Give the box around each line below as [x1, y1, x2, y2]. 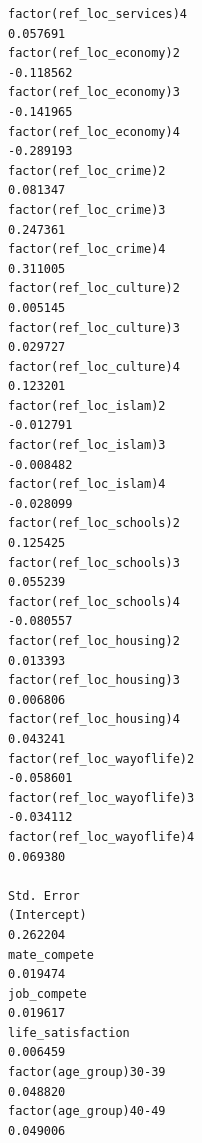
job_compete [8, 986, 87, 1001]
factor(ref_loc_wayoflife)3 [8, 790, 195, 805]
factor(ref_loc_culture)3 [8, 320, 180, 335]
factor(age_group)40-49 [8, 1104, 166, 1119]
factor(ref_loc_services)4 [8, 7, 187, 21]
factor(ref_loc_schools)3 [8, 555, 180, 570]
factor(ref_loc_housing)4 [8, 712, 180, 727]
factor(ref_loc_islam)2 [8, 398, 166, 413]
